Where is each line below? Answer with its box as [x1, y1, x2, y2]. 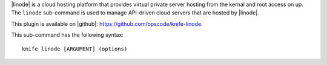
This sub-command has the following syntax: [11, 31, 124, 39]
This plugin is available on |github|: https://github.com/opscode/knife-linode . [11, 20, 203, 27]
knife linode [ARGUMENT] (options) [22, 45, 128, 52]
